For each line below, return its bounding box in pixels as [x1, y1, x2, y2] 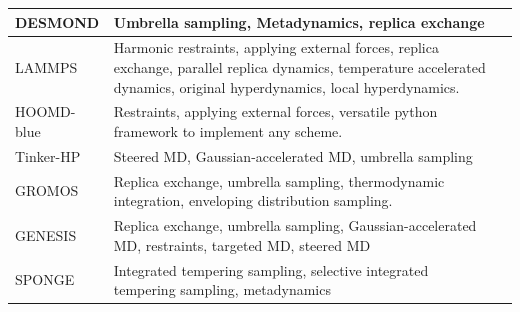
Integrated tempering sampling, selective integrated [113, 259, 429, 280]
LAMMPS [15, 56, 78, 77]
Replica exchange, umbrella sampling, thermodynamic [113, 170, 445, 191]
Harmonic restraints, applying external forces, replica [113, 37, 439, 58]
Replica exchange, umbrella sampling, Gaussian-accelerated [113, 215, 477, 236]
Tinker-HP [15, 145, 81, 166]
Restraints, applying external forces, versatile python [113, 101, 438, 122]
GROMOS [15, 180, 79, 201]
